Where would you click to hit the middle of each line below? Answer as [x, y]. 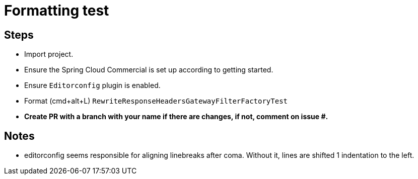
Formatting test [57, 11]
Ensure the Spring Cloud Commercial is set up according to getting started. [149, 70]
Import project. [49, 54]
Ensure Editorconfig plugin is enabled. [92, 85]
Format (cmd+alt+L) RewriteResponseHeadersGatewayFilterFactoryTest [156, 101]
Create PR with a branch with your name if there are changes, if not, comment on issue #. [176, 117]
